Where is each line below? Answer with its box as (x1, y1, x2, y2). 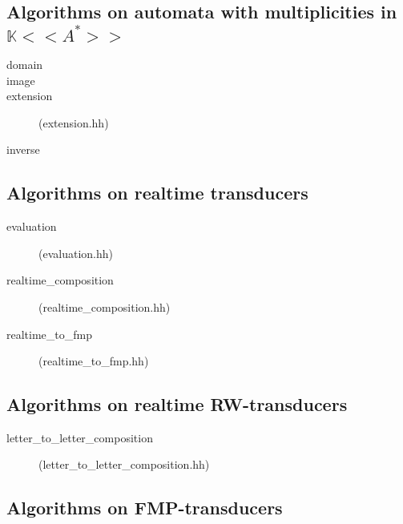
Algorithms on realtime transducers (6, 180, 308, 205)
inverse (6, 141, 40, 158)
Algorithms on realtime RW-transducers (6, 392, 348, 417)
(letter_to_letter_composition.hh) (38, 456, 210, 473)
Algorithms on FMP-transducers (6, 495, 283, 520)
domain (6, 55, 43, 72)
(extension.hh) (38, 114, 109, 131)
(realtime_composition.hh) (38, 298, 171, 315)
